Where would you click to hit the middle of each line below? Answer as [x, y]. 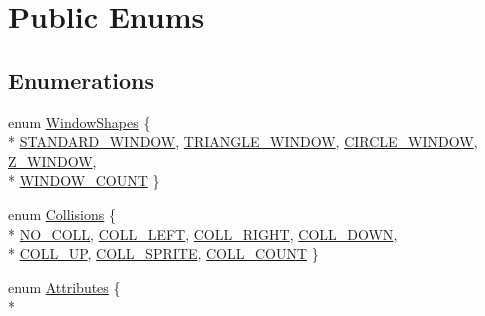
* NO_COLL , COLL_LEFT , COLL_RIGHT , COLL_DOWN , [203, 233]
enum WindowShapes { [79, 121]
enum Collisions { [62, 213]
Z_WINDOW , [52, 160]
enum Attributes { [64, 286]
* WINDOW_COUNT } [84, 180]
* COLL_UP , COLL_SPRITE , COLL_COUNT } [163, 253]
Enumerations [81, 79]
